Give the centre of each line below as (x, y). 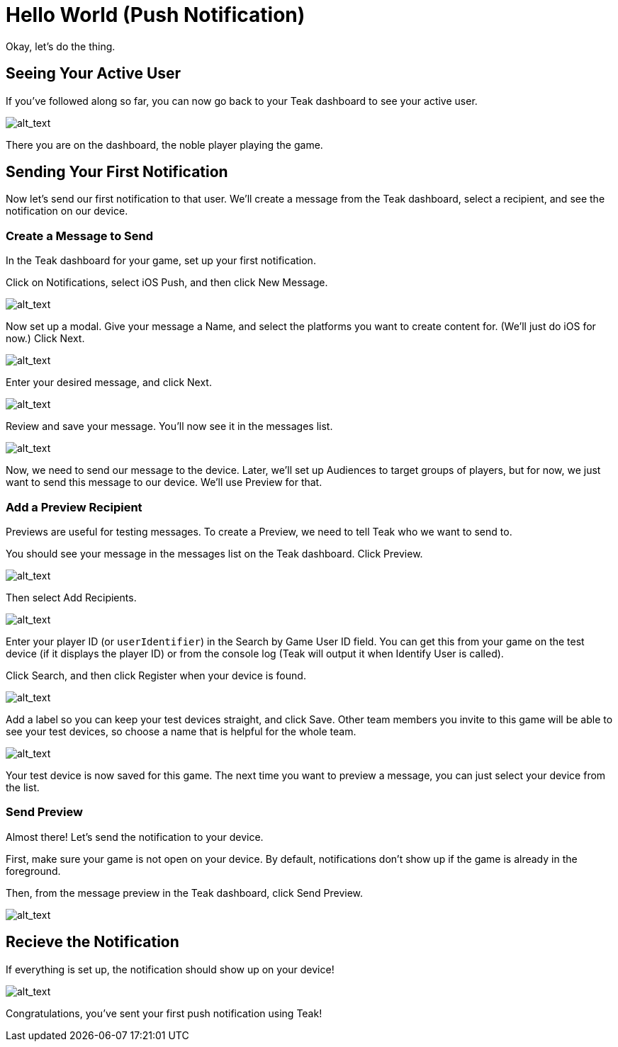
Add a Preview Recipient (74, 507)
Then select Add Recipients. (71, 597)
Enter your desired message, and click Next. (109, 383)
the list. (23, 787)
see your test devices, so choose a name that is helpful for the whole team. (181, 731)
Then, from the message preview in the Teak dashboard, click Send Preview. (185, 893)
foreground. (33, 871)
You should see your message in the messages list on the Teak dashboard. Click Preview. (214, 553)
